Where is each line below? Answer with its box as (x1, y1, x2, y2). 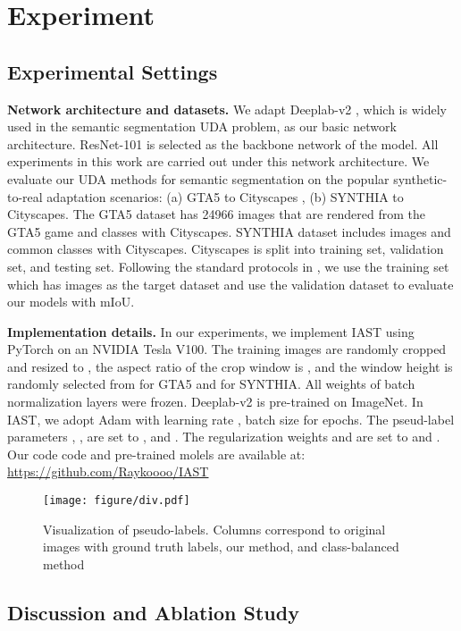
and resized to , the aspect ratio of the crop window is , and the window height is (7, 357, 453, 375)
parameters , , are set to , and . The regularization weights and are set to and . (7, 427, 440, 446)
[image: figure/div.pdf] (43, 494, 190, 508)
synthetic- (393, 169, 448, 188)
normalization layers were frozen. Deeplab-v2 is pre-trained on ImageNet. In (7, 392, 423, 411)
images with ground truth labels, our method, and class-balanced (43, 537, 399, 556)
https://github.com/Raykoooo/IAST (7, 462, 209, 481)
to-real (7, 187, 43, 206)
